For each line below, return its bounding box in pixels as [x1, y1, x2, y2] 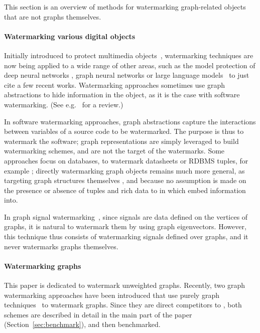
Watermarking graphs [4, 260, 81, 271]
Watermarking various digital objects [4, 31, 136, 41]
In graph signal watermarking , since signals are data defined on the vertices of [4, 211, 248, 222]
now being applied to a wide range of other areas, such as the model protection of [4, 60, 255, 70]
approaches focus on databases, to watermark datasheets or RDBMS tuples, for [4, 155, 248, 165]
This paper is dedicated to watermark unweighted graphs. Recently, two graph [4, 280, 245, 290]
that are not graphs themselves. [4, 11, 101, 22]
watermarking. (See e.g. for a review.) [4, 99, 123, 109]
